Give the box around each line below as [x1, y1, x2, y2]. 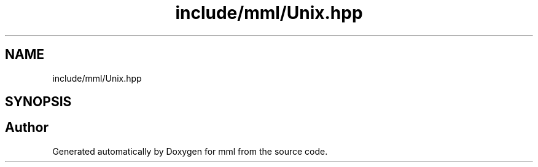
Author [5, 120, 49, 136]
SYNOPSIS [5, 94, 72, 110]
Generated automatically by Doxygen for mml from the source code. [52, 146, 328, 157]
